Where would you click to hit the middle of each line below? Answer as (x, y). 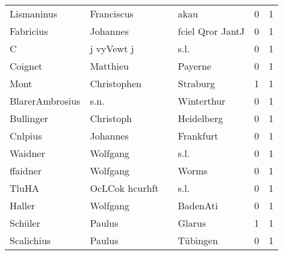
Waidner (27, 153)
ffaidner (26, 171)
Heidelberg (201, 118)
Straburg (196, 83)
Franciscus (112, 14)
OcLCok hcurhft (124, 188)
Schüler (25, 223)
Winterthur (202, 101)
